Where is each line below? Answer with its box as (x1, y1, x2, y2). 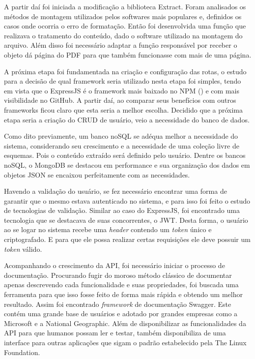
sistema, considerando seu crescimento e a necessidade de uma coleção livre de (4, 140, 239, 150)
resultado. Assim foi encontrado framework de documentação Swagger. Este (4, 299, 231, 309)
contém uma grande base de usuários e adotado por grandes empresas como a (4, 308, 238, 319)
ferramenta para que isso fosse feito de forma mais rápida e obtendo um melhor (4, 289, 243, 299)
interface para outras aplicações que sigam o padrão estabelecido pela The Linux (4, 337, 247, 347)
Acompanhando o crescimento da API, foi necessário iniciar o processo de (4, 260, 225, 270)
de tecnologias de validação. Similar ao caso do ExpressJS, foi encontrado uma (4, 205, 240, 215)
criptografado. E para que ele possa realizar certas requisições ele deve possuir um (4, 234, 251, 244)
